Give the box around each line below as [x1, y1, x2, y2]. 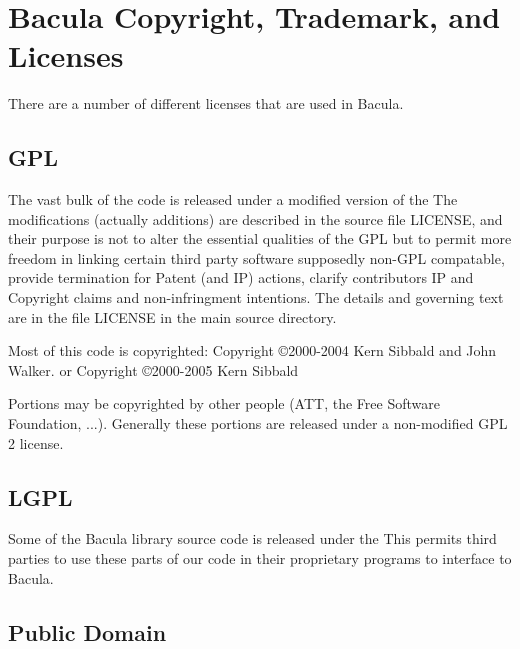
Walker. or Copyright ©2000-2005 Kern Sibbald [8, 359, 299, 380]
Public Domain [8, 616, 167, 647]
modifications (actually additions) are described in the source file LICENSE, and [8, 208, 503, 229]
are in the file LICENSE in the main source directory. [8, 306, 337, 327]
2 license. [8, 432, 64, 453]
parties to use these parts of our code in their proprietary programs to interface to [8, 548, 512, 569]
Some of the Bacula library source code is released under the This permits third [8, 528, 497, 549]
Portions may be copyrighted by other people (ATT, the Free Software [8, 393, 440, 414]
